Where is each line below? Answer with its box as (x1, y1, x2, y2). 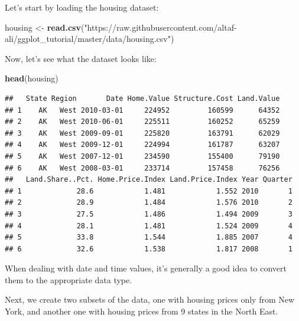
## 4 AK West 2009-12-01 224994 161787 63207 (5, 140, 280, 149)
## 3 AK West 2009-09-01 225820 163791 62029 (5, 129, 280, 137)
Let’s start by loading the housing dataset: (5, 1, 159, 13)
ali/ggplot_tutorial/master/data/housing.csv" (5, 32, 171, 45)
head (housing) (5, 72, 58, 84)
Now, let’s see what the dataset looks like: (5, 52, 157, 64)
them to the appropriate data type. (5, 273, 132, 286)
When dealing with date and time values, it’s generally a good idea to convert (5, 262, 287, 274)
